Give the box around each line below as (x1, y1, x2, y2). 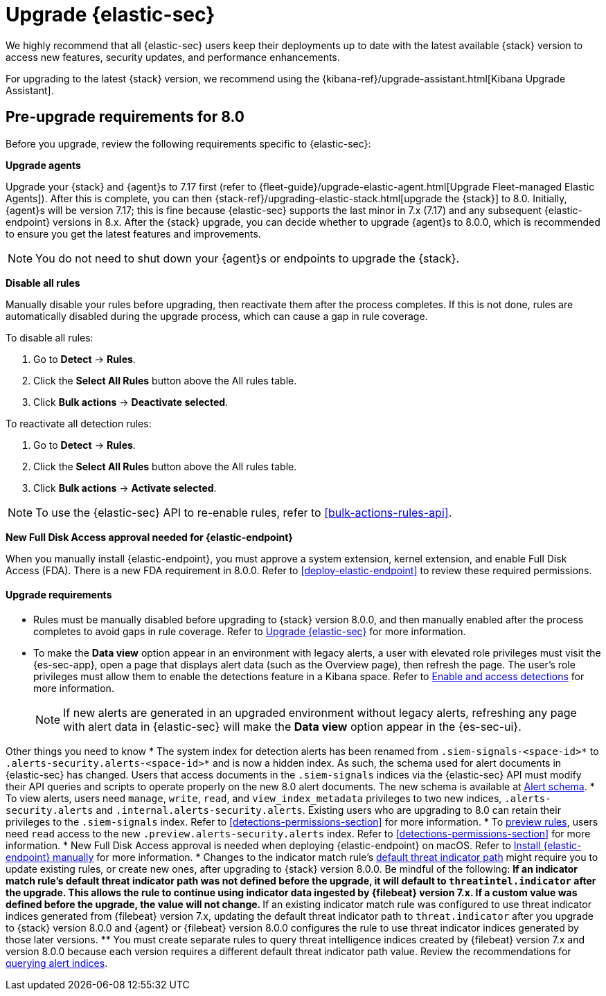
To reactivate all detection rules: (6, 417, 152, 429)
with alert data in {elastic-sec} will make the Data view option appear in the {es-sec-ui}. (63, 719, 522, 733)
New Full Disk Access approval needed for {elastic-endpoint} (6, 531, 293, 543)
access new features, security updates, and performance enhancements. (6, 51, 340, 63)
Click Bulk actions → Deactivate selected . (33, 395, 229, 408)
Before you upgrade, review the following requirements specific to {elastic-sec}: (6, 137, 371, 150)
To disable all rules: (6, 331, 93, 344)
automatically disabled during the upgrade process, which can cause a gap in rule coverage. (6, 310, 428, 322)
